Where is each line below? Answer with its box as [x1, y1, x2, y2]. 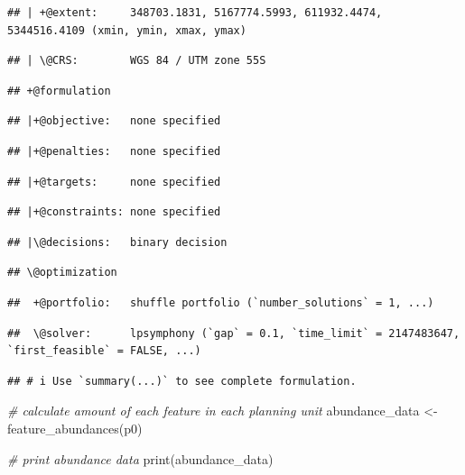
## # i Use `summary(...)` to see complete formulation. [7, 374, 357, 388]
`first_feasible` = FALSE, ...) [7, 344, 201, 358]
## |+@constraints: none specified [7, 206, 221, 219]
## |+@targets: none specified [7, 175, 221, 188]
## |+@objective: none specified [7, 114, 221, 128]
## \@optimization [7, 266, 117, 279]
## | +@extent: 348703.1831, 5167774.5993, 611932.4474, [7, 6, 383, 19]
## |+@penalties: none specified [7, 144, 221, 158]
